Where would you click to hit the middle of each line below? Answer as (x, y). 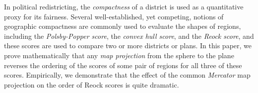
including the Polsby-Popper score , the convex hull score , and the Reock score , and (129, 36)
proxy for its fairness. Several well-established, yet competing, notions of (114, 16)
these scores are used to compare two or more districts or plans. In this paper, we (128, 46)
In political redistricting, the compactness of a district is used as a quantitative (124, 6)
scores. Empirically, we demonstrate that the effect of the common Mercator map (127, 75)
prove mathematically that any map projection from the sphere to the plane (119, 55)
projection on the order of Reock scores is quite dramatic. (92, 84)
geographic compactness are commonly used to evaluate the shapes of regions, (123, 26)
